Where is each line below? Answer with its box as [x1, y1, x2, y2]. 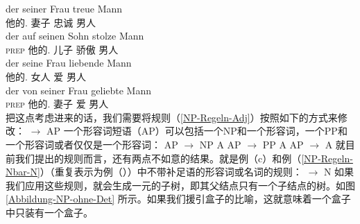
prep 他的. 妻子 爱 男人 [6, 96, 109, 111]
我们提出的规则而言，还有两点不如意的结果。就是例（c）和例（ [15, 150, 302, 165]
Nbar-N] [6, 164, 40, 179]
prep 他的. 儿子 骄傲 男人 [6, 42, 119, 56]
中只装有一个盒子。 [6, 205, 93, 219]
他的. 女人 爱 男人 [6, 69, 86, 83]
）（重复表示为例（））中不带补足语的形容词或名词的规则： [40, 164, 302, 179]
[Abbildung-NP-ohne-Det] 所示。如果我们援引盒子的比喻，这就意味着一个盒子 [6, 191, 351, 206]
